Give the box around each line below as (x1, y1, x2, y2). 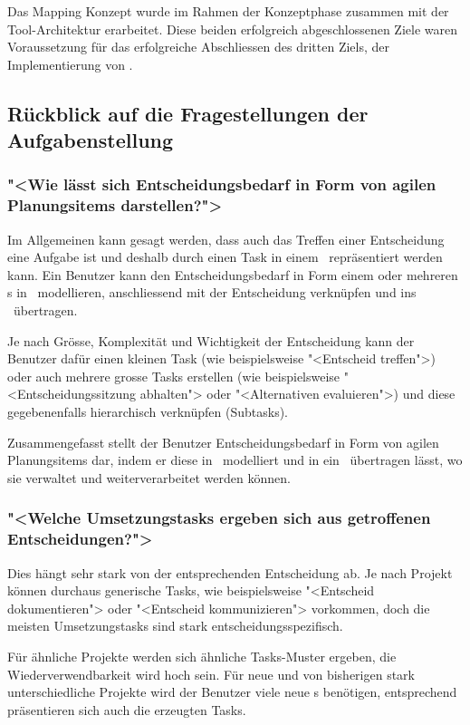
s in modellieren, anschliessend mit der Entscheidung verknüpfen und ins (7, 283, 417, 302)
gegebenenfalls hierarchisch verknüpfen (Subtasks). (7, 402, 289, 421)
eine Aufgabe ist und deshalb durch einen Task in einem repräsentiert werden (7, 247, 443, 266)
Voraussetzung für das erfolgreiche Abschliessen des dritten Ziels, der (7, 37, 390, 56)
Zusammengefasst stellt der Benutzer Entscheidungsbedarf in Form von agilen (7, 432, 439, 451)
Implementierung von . (7, 54, 133, 73)
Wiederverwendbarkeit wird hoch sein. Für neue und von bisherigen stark (7, 664, 416, 683)
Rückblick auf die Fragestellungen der (7, 99, 369, 127)
